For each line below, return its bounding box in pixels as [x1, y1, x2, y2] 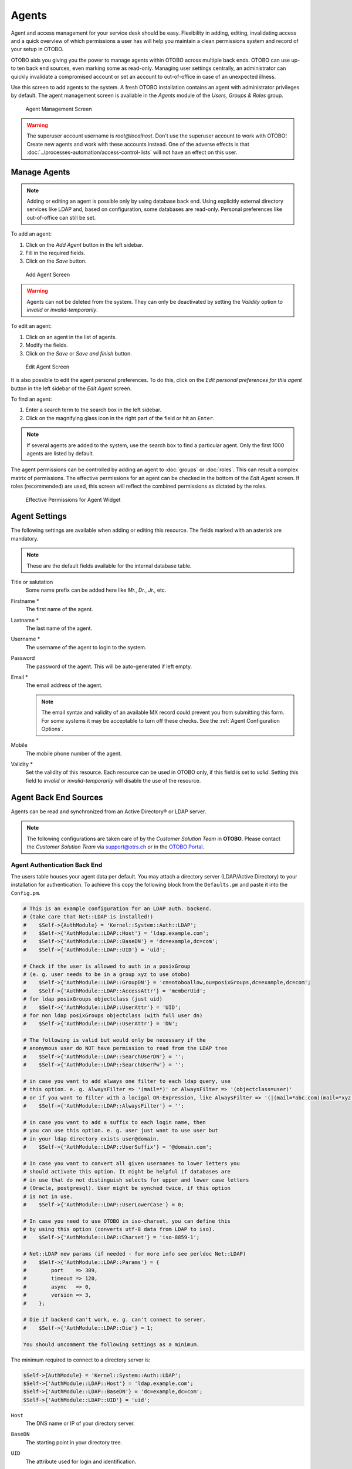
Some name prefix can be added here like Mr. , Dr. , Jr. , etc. [25, 586, 167, 593]
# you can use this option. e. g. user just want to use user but [23, 1127, 218, 1134]
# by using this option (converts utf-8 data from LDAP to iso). [23, 1226, 215, 1233]
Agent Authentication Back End [11, 861, 103, 869]
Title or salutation [11, 579, 53, 586]
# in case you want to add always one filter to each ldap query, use [23, 1078, 231, 1085]
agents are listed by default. [26, 450, 94, 457]
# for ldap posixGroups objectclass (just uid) [23, 996, 163, 1002]
